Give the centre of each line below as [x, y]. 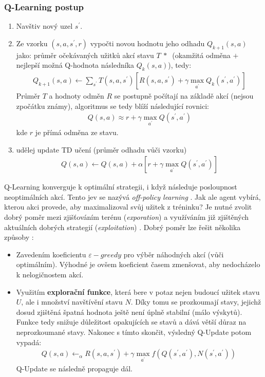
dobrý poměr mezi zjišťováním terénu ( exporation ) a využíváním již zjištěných [127, 217]
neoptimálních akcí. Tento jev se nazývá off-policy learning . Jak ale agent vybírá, [132, 196]
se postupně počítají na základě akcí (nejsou [184, 96]
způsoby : [19, 237]
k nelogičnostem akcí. [50, 274]
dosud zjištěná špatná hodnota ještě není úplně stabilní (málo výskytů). [129, 312]
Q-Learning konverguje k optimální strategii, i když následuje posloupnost [121, 187]
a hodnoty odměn [77, 96]
